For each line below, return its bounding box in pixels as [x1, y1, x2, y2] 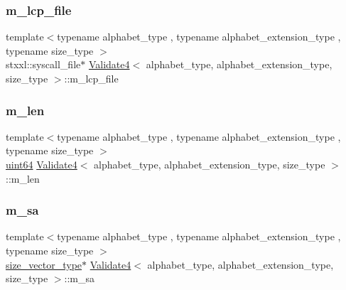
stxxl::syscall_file [6, 57, 81, 72]
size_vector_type [6, 257, 82, 272]
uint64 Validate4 [6, 157, 77, 171]
